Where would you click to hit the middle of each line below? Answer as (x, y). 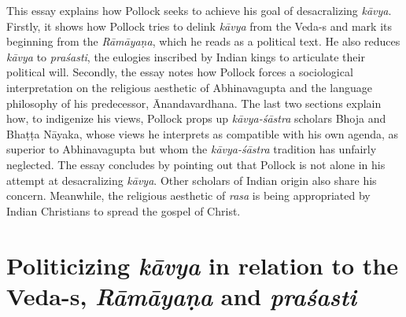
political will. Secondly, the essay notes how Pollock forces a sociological (180, 72)
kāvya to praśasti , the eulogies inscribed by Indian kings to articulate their (186, 56)
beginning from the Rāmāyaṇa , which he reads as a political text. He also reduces (203, 41)
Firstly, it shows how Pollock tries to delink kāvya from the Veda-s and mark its (199, 26)
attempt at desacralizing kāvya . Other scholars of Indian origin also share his (192, 180)
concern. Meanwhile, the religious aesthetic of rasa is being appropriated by (188, 195)
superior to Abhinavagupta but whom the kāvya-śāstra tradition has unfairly (192, 149)
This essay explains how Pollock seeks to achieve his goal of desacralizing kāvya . (199, 10)
